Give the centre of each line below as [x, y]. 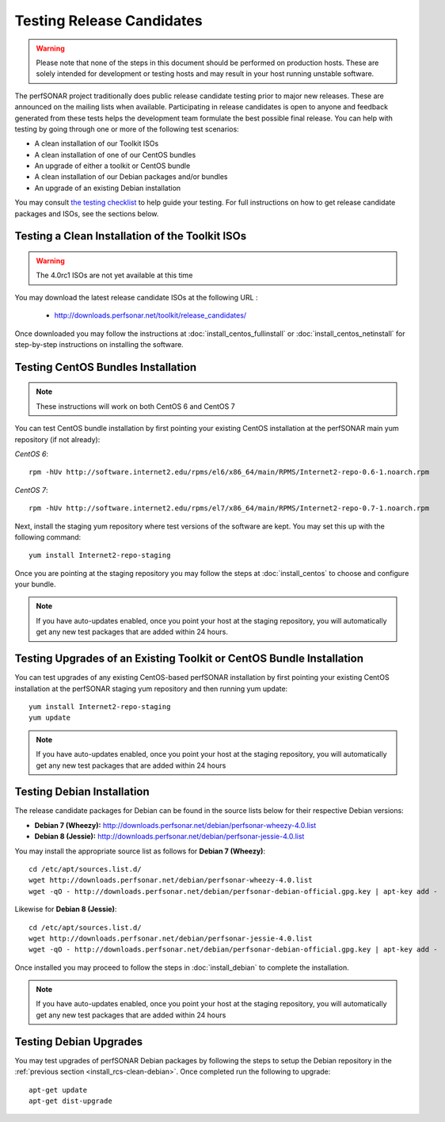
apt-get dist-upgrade [70, 1101]
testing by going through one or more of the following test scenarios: [127, 129]
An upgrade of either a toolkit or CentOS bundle [112, 166]
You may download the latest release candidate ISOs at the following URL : [136, 297]
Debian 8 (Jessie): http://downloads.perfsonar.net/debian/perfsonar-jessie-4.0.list [169, 837]
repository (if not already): [57, 439]
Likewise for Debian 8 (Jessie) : [66, 909]
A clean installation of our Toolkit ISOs [97, 143]
